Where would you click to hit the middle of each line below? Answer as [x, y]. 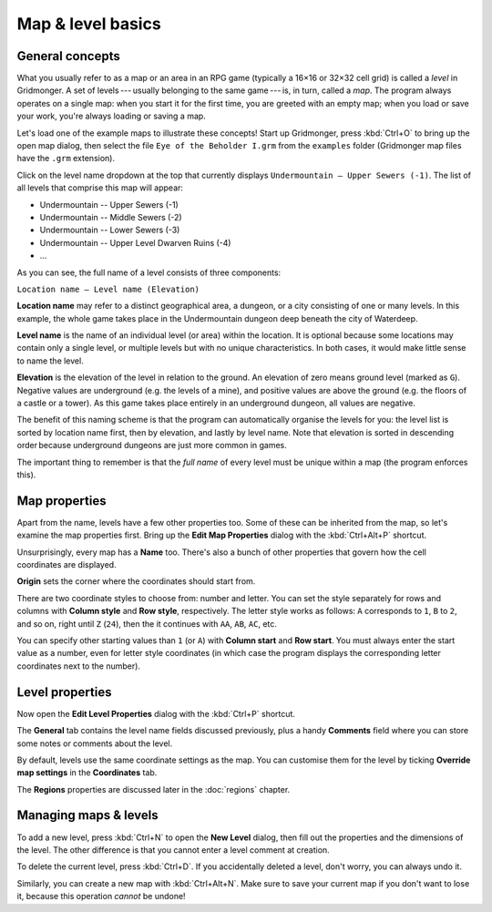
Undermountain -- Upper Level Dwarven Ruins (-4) [135, 242]
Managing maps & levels [87, 815]
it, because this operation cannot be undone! [101, 897]
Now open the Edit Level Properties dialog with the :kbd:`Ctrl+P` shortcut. [156, 713]
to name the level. [50, 361]
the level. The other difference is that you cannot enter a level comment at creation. [173, 850]
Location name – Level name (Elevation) [108, 289]
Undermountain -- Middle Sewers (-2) [111, 217]
